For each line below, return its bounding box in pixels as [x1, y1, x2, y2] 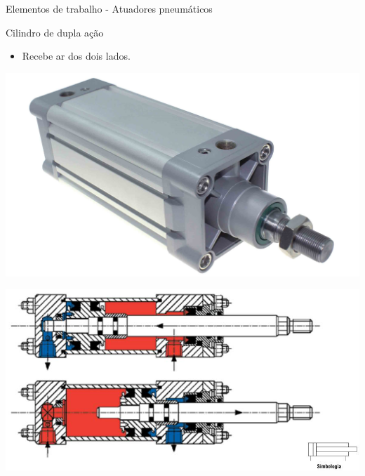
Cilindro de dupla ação [6, 25, 104, 39]
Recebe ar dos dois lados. [22, 48, 131, 63]
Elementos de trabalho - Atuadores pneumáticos [6, 1, 213, 15]
